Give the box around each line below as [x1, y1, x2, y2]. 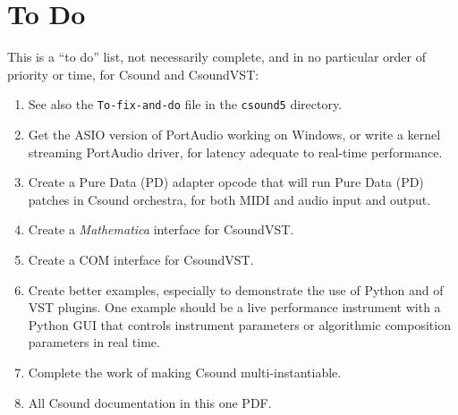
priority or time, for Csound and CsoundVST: [7, 64, 259, 83]
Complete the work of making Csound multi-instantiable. [28, 362, 342, 381]
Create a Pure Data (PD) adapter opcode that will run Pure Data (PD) [28, 173, 424, 191]
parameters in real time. [28, 333, 160, 351]
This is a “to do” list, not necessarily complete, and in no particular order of [7, 47, 427, 66]
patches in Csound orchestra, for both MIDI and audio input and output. [28, 190, 431, 208]
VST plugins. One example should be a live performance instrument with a [28, 298, 441, 317]
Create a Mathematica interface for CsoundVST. [28, 220, 294, 239]
